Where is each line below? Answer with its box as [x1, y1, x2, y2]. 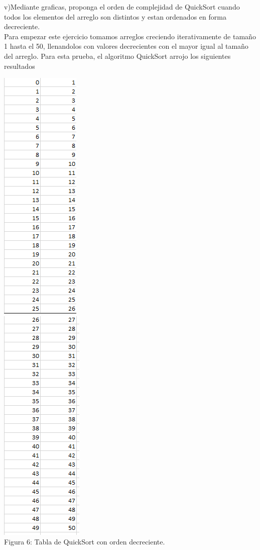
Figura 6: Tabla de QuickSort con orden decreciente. [4, 536, 165, 547]
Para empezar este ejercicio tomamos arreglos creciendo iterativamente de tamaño [4, 31, 256, 41]
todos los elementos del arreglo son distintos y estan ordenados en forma [4, 11, 226, 22]
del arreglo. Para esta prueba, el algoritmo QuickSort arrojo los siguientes [4, 50, 231, 61]
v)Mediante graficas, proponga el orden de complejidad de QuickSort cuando [4, 2, 240, 12]
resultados [4, 60, 35, 71]
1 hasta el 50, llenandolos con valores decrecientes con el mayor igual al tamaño [4, 41, 248, 51]
